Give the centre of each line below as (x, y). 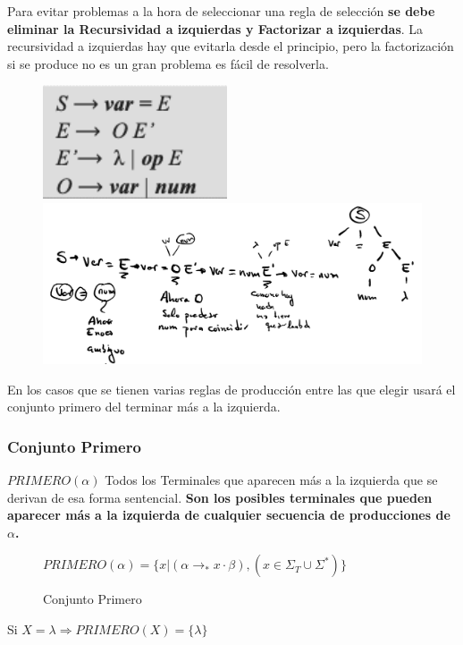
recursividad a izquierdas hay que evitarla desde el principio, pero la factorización (231, 46)
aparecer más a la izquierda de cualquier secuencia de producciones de (229, 515)
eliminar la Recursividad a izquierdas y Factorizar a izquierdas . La (215, 28)
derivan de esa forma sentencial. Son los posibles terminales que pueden (220, 497)
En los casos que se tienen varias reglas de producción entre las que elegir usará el (231, 389)
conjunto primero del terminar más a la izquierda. (144, 407)
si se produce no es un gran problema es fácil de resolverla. (168, 63)
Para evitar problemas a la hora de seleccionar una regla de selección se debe (221, 11)
